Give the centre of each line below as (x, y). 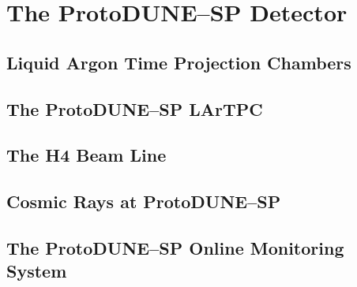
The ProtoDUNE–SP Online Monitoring (175, 247)
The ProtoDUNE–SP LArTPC (135, 108)
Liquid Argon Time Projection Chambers (179, 62)
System (37, 271)
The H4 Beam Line (86, 155)
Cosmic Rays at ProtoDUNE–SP (144, 201)
